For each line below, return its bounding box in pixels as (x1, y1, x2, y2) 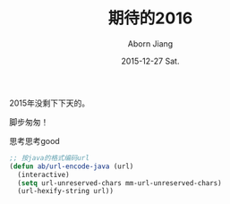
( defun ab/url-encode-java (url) (9, 162, 134, 171)
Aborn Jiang (127, 38, 174, 49)
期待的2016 (107, 8, 193, 29)
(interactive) (17, 170, 70, 179)
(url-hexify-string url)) (17, 187, 115, 196)
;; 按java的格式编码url (9, 153, 89, 162)
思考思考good (9, 135, 60, 146)
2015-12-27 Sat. (121, 55, 180, 66)
